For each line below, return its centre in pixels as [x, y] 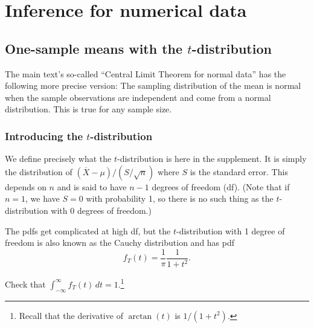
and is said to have [92, 186]
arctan [140, 316]
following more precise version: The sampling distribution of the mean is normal [153, 85]
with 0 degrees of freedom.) [101, 210]
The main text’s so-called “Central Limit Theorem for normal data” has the [146, 73]
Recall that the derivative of [71, 315]
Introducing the [44, 136]
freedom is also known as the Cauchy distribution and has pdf [120, 243]
